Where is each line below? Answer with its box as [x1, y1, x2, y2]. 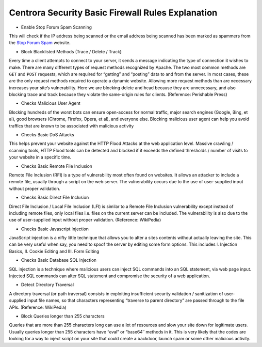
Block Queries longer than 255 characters [21, 313, 105, 319]
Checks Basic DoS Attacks [21, 132, 75, 138]
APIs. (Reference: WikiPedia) [9, 304, 66, 310]
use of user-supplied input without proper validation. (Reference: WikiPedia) [9, 217, 161, 223]
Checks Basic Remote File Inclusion [21, 163, 92, 169]
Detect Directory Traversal [21, 282, 74, 288]
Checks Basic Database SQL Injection [21, 257, 97, 263]
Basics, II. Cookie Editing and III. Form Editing [9, 248, 99, 254]
